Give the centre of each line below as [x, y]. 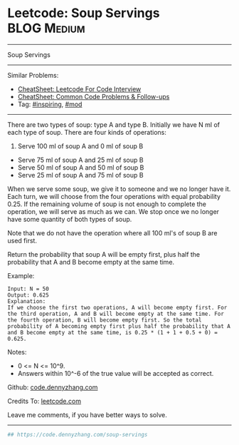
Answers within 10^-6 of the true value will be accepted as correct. [116, 373]
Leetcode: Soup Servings [84, 13]
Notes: [17, 352]
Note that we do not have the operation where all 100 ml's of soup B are [112, 232]
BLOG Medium [46, 28]
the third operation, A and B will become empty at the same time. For [116, 314]
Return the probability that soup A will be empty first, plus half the [104, 254]
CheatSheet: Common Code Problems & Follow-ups [94, 96]
